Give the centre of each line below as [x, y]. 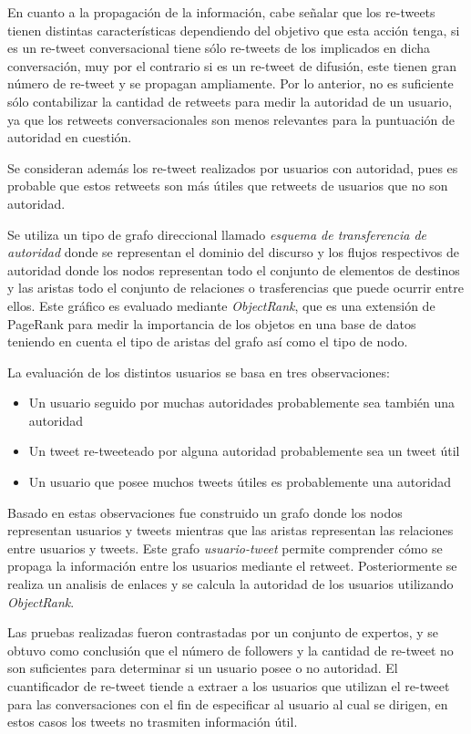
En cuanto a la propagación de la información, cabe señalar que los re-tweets [221, 12]
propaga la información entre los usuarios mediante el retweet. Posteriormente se [232, 566]
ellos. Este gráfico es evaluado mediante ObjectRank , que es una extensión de [221, 305]
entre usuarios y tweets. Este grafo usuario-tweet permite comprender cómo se [225, 548]
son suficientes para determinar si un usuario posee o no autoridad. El [203, 668]
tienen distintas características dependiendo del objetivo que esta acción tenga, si [234, 30]
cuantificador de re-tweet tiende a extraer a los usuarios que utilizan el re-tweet [229, 686]
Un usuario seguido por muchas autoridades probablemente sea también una [242, 403]
